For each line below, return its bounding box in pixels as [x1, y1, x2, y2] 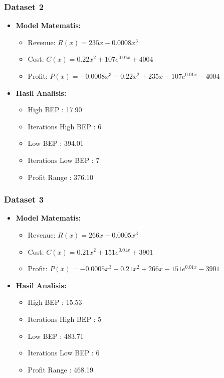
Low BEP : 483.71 [28, 330, 84, 341]
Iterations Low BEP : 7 [28, 154, 100, 165]
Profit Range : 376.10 [28, 171, 93, 182]
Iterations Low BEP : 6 [28, 347, 100, 358]
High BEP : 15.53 [28, 297, 82, 307]
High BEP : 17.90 [28, 104, 82, 115]
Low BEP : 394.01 [28, 138, 84, 148]
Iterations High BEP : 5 [28, 313, 102, 324]
